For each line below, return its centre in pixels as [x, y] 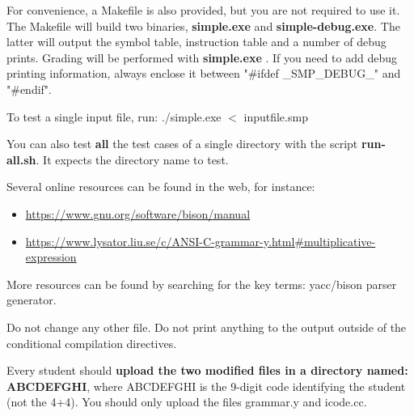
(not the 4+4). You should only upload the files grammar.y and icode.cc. [187, 402]
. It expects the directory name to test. [132, 159]
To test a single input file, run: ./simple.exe [114, 116]
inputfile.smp [276, 116]
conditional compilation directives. [92, 343]
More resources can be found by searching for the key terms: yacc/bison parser [202, 284]
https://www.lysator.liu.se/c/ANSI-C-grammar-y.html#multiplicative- [201, 241]
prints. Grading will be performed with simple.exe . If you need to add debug [202, 57]
